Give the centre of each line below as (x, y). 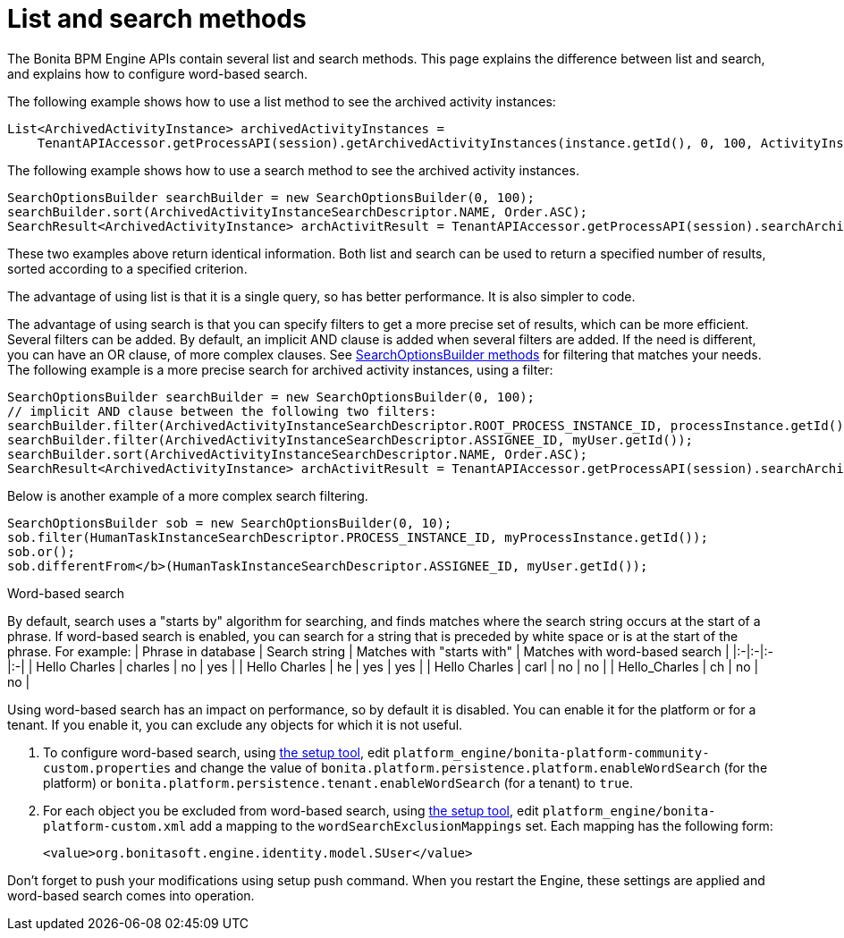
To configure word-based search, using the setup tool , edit (216, 752)
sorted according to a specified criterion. (127, 268)
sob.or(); (41, 551)
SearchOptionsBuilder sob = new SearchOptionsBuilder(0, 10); (230, 523)
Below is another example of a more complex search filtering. (188, 495)
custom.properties (107, 768)
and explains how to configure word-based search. (157, 73)
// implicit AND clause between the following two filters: (222, 411)
